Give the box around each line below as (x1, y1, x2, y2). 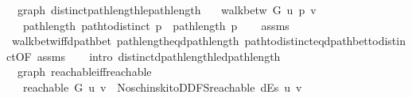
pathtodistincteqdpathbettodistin (244, 32, 406, 49)
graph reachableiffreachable (17, 63, 152, 80)
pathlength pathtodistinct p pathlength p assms (22, 17, 290, 33)
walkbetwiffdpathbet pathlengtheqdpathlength (11, 32, 239, 49)
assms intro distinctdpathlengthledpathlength (37, 47, 281, 64)
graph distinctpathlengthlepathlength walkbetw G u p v (17, 2, 317, 17)
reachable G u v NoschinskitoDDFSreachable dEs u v (22, 78, 302, 95)
